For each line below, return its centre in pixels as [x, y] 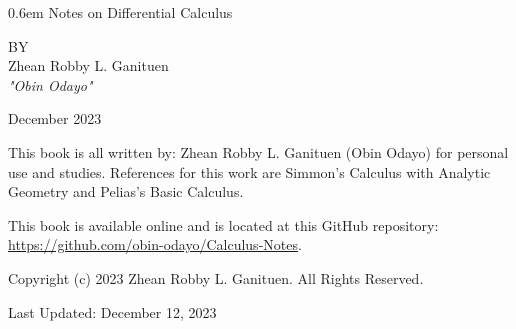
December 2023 [55, 118]
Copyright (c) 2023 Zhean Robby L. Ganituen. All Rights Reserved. [216, 277]
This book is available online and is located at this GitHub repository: [223, 224]
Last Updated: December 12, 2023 [112, 311]
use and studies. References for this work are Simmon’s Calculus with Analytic [249, 171]
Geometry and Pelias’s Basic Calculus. [126, 191]
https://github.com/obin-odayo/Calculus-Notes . [155, 244]
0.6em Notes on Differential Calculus [120, 12]
